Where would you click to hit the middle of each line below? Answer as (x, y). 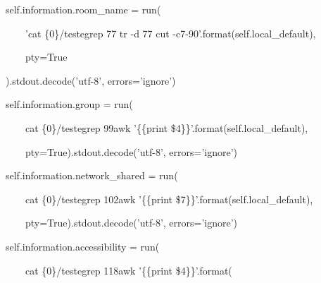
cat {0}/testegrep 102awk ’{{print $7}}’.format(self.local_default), (169, 199)
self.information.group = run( (69, 104)
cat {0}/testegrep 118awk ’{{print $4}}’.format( (128, 270)
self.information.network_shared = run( (92, 175)
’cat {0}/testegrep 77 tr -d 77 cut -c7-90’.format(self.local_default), (170, 33)
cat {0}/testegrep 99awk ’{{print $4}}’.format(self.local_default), (166, 127)
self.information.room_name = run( (83, 9)
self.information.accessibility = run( (82, 246)
